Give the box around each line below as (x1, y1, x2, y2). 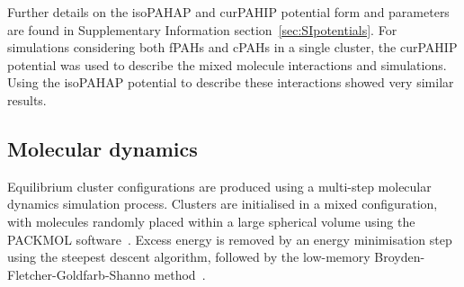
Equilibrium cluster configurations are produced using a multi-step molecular (7, 176, 432, 195)
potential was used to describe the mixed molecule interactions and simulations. (7, 55, 447, 74)
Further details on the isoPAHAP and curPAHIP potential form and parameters (7, 3, 450, 21)
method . (154, 265, 206, 283)
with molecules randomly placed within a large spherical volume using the (7, 211, 415, 230)
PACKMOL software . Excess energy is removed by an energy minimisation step (7, 229, 452, 248)
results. (7, 90, 47, 109)
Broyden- (374, 247, 425, 266)
